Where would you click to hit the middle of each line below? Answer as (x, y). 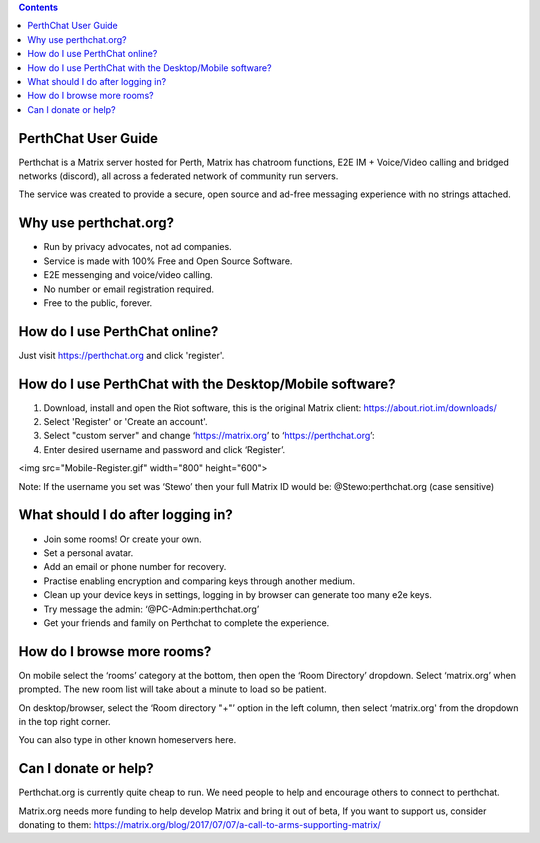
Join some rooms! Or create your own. (122, 539)
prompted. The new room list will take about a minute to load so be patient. (172, 689)
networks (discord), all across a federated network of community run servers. (178, 176)
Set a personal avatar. (88, 552)
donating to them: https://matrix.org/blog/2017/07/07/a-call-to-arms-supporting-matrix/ (200, 825)
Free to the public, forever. (98, 302)
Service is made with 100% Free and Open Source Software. (168, 261)
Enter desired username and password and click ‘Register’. (164, 449)
